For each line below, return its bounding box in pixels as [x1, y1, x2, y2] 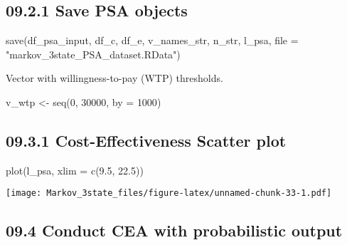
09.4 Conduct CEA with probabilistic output [6, 219, 343, 241]
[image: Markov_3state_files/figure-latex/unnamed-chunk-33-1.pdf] [6, 188, 332, 199]
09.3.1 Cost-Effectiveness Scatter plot [6, 129, 287, 151]
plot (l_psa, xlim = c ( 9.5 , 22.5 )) [6, 162, 144, 177]
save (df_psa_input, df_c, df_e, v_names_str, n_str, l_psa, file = [6, 33, 299, 48]
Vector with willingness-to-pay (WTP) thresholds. [6, 71, 223, 85]
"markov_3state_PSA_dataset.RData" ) [6, 46, 181, 61]
